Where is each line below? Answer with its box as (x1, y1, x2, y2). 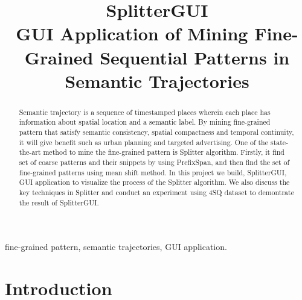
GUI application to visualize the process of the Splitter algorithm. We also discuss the (19, 177, 290, 187)
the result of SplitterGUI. (19, 197, 99, 207)
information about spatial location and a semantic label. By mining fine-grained (19, 117, 271, 127)
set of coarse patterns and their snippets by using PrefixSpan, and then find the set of (19, 157, 290, 167)
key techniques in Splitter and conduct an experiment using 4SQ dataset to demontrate (19, 187, 294, 197)
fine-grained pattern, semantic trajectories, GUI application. (5, 240, 227, 253)
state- (270, 137, 289, 147)
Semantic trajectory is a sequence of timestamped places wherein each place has (19, 107, 271, 117)
